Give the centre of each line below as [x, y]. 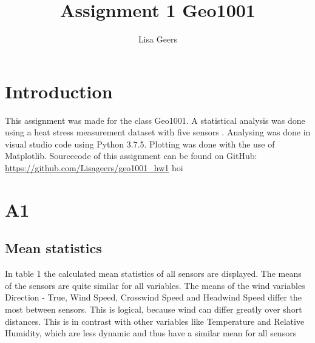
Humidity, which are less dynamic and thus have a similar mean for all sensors [151, 333]
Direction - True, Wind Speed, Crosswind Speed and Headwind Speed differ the [153, 297]
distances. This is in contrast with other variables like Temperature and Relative [155, 321]
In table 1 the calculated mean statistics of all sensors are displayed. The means [153, 273]
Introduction [59, 91]
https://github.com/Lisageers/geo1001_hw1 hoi [94, 168]
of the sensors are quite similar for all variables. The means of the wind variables [155, 285]
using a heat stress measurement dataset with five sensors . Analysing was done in [158, 132]
